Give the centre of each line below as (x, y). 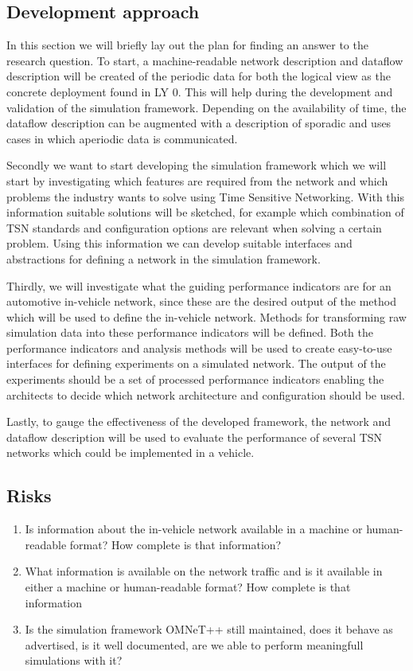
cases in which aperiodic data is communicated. (122, 138)
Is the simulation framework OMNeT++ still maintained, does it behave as (209, 629)
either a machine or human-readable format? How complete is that (188, 587)
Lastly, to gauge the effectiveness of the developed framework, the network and (199, 421)
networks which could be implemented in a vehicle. (131, 453)
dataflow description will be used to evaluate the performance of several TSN (195, 437)
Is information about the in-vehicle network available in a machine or (194, 529)
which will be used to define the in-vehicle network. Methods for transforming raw (206, 316)
